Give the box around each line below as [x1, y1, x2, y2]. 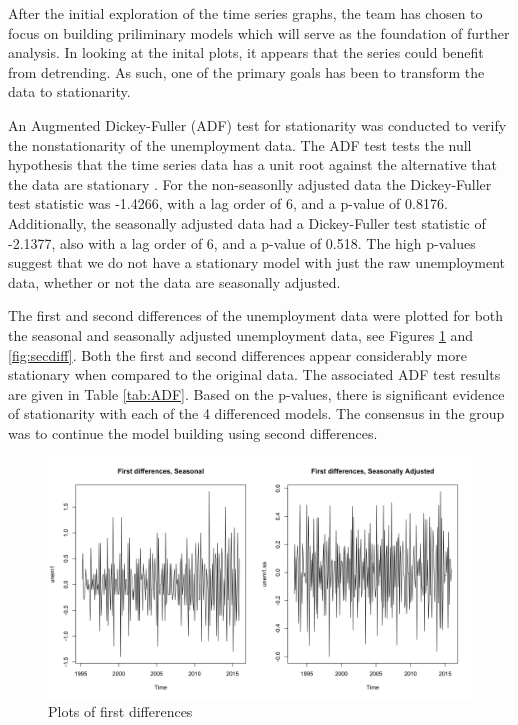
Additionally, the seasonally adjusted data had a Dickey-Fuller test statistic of [8, 212, 486, 233]
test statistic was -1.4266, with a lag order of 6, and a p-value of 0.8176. [8, 193, 448, 214]
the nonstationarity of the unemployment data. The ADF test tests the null [8, 134, 472, 155]
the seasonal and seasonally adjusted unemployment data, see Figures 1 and [8, 324, 474, 345]
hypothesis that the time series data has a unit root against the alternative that [8, 154, 498, 175]
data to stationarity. [8, 81, 131, 102]
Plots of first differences [48, 701, 193, 722]
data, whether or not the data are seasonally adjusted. [8, 271, 341, 292]
